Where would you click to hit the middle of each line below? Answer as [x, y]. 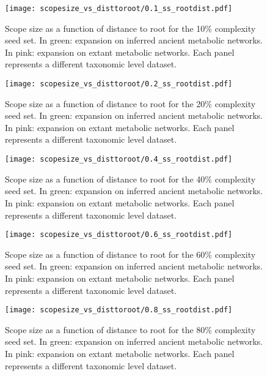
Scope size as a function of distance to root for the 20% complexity [130, 103]
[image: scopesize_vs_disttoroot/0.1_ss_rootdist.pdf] [119, 9]
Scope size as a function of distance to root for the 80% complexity [130, 329]
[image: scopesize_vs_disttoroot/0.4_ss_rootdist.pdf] [119, 160]
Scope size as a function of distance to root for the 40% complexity [130, 179]
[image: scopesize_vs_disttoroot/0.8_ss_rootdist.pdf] [119, 310]
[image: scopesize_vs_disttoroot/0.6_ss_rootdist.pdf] [119, 235]
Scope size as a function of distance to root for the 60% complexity [130, 254]
